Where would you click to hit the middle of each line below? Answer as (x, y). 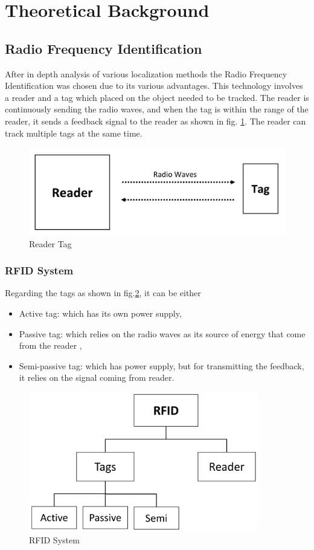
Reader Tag (50, 243)
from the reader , (50, 345)
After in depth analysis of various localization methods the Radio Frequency (146, 73)
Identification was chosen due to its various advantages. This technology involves (154, 86)
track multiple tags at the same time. (74, 133)
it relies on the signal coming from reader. (97, 377)
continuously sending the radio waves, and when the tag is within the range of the (157, 109)
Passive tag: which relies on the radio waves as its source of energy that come (162, 333)
